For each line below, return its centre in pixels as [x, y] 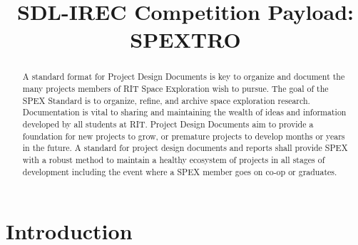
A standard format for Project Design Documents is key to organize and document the [184, 77]
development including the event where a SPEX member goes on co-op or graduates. [180, 171]
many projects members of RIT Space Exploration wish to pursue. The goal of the [175, 89]
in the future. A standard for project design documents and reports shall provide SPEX [185, 148]
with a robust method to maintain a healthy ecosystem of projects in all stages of [174, 159]
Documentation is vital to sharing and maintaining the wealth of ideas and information [184, 112]
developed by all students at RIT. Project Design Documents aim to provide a [168, 124]
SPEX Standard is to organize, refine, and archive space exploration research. [166, 100]
